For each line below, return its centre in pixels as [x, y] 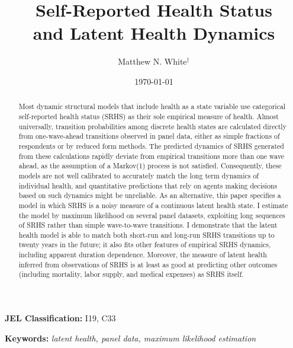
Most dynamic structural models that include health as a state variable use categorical [152, 106]
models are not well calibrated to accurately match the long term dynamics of [139, 175]
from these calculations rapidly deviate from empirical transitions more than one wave [152, 156]
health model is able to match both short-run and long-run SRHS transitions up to [146, 234]
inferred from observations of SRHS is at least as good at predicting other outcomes [148, 264]
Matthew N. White [152, 61]
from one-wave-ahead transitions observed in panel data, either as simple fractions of [149, 136]
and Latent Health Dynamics [154, 33]
